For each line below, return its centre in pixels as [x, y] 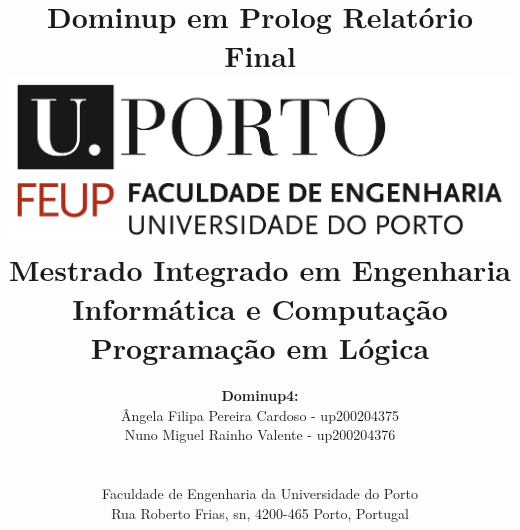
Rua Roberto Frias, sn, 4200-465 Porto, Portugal [260, 512]
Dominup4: [260, 395]
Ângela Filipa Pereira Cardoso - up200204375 [260, 414]
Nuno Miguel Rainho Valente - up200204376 [260, 434]
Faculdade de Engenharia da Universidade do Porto [260, 493]
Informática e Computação [260, 307]
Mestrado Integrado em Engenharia [260, 268]
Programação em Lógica [260, 347]
